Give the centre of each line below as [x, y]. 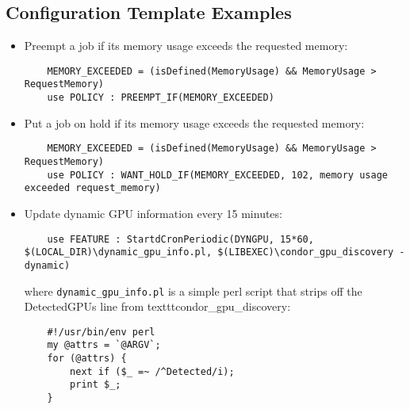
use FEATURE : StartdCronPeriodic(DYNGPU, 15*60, [180, 239]
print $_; [96, 385]
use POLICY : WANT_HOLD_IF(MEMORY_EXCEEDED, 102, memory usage [217, 175]
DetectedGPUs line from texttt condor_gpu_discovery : [157, 306]
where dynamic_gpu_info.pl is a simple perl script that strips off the [193, 291]
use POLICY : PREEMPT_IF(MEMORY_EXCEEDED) [161, 98]
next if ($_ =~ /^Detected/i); [152, 371]
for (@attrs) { [87, 359]
